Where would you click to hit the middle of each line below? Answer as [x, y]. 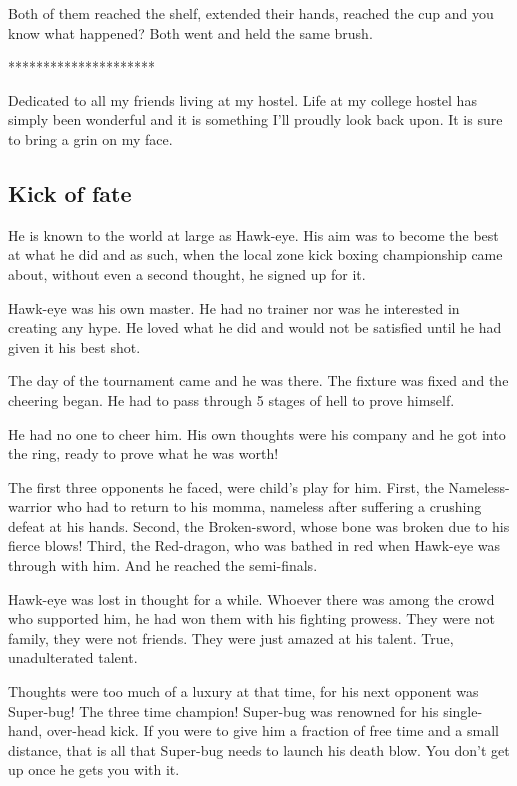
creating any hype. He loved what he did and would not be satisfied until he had [255, 327]
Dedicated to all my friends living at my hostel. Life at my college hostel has [242, 99]
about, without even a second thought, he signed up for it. [187, 273]
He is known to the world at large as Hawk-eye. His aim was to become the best [253, 234]
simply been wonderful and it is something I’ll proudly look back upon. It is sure [255, 119]
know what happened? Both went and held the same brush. [190, 32]
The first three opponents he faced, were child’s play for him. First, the [226, 486]
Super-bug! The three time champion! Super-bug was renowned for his [223, 710]
